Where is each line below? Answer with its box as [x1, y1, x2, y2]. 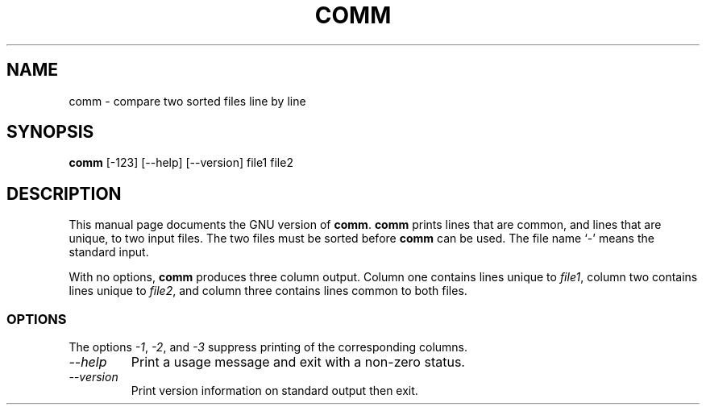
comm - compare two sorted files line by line [69, 93, 306, 108]
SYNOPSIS [6, 122, 94, 143]
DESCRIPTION [6, 183, 122, 204]
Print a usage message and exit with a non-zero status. [131, 354, 465, 371]
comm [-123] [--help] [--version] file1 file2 [69, 156, 293, 170]
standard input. [69, 245, 149, 259]
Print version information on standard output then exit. [131, 384, 418, 398]
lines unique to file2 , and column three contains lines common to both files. [69, 284, 467, 298]
